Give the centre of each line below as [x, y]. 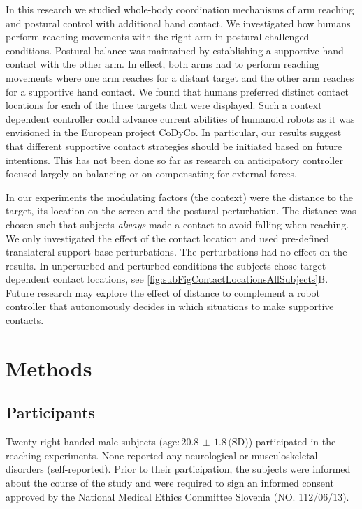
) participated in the [292, 442]
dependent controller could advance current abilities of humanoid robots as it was [180, 118]
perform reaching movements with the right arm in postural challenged [158, 37]
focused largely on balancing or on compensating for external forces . [151, 174]
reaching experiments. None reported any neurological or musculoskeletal [162, 455]
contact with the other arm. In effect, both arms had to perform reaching [162, 64]
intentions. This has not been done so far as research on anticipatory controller [174, 160]
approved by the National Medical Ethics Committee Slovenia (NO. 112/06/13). [178, 496]
